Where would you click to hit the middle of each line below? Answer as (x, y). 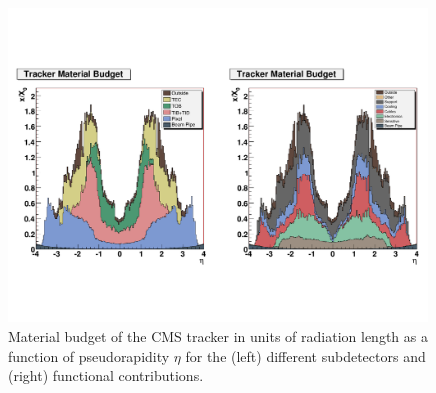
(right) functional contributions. (106, 375)
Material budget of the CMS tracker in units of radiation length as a (218, 335)
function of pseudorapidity (89, 355)
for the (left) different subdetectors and (305, 355)
